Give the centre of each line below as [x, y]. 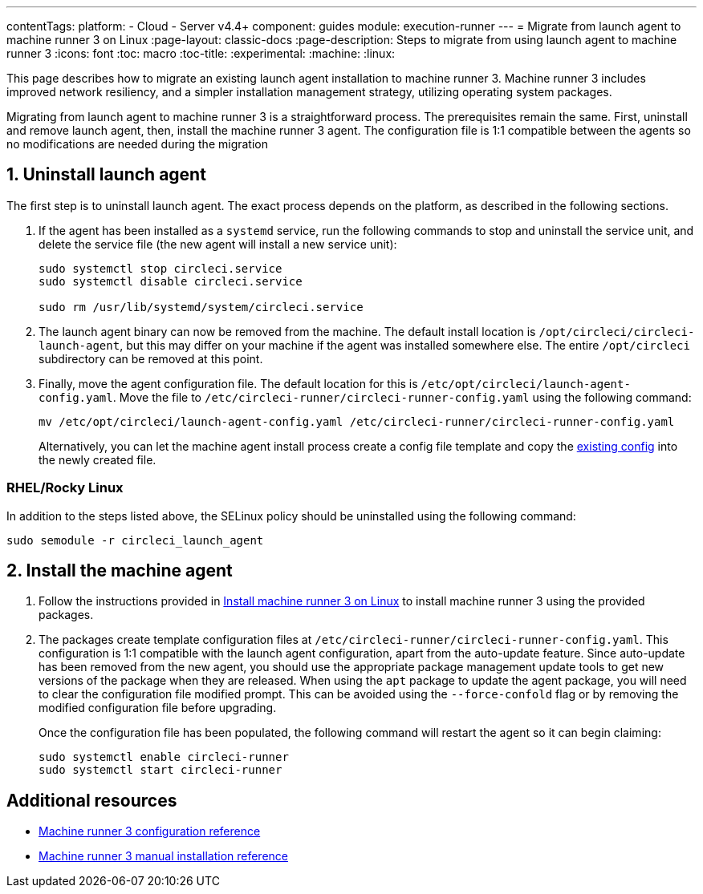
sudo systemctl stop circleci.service [161, 268]
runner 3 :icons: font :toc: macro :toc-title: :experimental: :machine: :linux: [201, 53]
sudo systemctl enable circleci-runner [164, 757]
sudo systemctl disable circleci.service [171, 281]
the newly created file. [98, 459]
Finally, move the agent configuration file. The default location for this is [228, 383]
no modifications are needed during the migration [138, 144]
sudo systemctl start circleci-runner [161, 770]
